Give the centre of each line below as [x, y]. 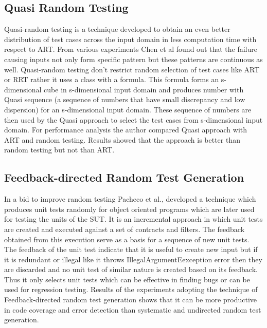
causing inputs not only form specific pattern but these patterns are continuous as [133, 59]
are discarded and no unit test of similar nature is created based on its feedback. [131, 269]
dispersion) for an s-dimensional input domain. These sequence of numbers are [128, 109]
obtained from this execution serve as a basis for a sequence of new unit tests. [127, 239]
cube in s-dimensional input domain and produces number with [144, 89]
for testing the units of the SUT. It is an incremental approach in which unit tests [133, 219]
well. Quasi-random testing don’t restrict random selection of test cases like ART [132, 69]
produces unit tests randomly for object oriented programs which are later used [129, 209]
